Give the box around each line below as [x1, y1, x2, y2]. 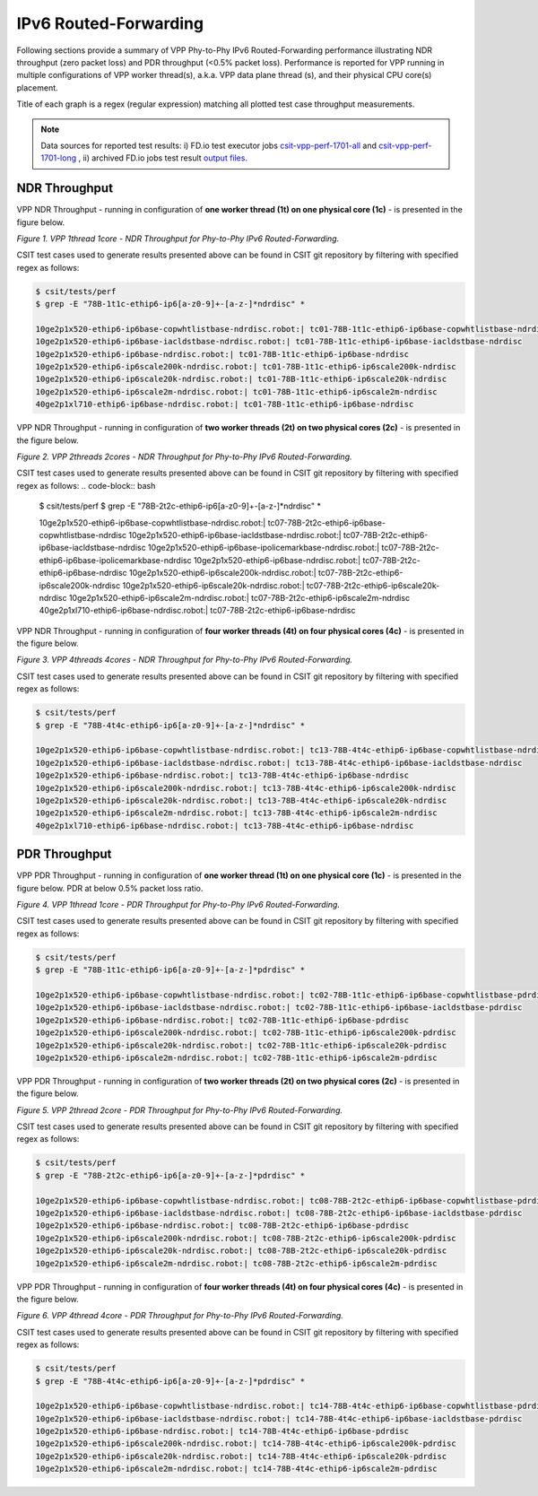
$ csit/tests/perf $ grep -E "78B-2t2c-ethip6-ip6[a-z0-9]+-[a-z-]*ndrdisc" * [39, 500, 322, 511]
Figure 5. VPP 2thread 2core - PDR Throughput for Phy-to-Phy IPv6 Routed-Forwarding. [16, 1104, 343, 1116]
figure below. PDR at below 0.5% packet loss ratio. [16, 883, 204, 893]
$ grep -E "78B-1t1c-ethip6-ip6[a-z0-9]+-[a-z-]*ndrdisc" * [35, 299, 306, 309]
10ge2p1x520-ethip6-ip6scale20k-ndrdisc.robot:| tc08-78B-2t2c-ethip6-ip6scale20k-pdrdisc [35, 1246, 447, 1256]
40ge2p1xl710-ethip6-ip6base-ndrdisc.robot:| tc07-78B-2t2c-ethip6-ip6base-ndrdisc [39, 605, 356, 616]
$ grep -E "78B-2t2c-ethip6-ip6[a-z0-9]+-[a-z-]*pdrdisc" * [35, 1170, 306, 1180]
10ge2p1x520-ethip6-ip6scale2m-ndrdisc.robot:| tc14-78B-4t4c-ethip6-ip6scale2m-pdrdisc [35, 1464, 438, 1474]
